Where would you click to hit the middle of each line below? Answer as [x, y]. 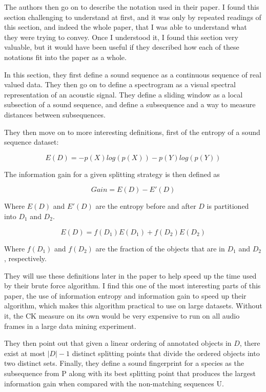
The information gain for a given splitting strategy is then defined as [112, 174]
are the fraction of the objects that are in [160, 248]
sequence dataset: [32, 142]
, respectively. [25, 258]
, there [250, 343]
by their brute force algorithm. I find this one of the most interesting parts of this [132, 286]
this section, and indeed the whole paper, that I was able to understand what [126, 27]
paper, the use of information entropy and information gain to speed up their [125, 295]
